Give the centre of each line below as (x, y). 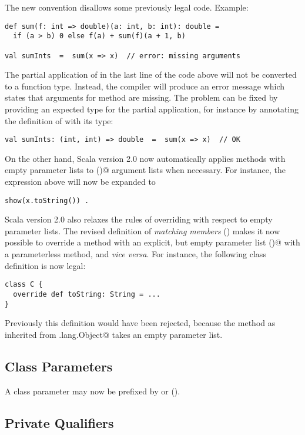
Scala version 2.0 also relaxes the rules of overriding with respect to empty (139, 219)
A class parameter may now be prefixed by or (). (93, 391)
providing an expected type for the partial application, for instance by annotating (152, 109)
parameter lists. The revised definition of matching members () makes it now (143, 230)
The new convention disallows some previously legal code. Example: (127, 7)
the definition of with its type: (59, 120)
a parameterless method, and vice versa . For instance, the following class (135, 254)
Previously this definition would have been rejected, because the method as (140, 323)
